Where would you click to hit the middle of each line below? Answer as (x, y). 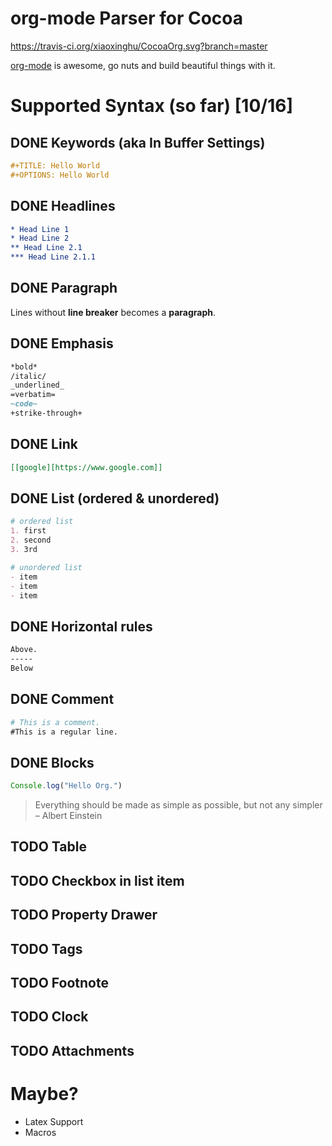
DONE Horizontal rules (81, 626)
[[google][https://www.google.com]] (86, 467)
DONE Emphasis (62, 343)
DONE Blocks (52, 762)
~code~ (24, 404)
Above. (24, 650)
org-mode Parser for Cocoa (127, 18)
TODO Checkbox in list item (97, 880)
